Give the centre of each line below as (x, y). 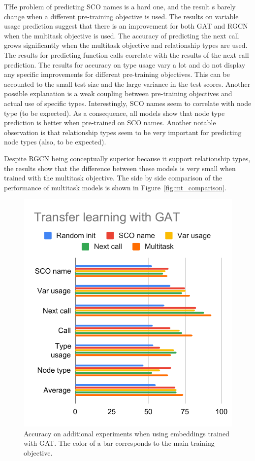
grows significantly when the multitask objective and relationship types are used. (126, 45)
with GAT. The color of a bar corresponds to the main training (119, 443)
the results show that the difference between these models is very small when (120, 168)
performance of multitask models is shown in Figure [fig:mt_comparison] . (115, 187)
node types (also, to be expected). (55, 142)
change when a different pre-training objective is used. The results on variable (121, 16)
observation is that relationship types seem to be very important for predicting (123, 132)
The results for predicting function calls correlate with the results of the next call (127, 54)
